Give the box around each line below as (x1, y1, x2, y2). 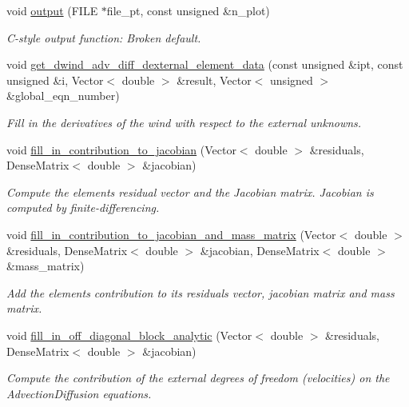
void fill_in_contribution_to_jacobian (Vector (6, 141, 236, 158)
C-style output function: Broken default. (6, 29, 201, 46)
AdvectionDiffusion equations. (6, 385, 152, 401)
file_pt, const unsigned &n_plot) (106, 2, 270, 18)
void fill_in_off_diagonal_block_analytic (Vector (6, 326, 252, 343)
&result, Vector (177, 71, 252, 88)
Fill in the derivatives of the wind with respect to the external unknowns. (6, 114, 362, 130)
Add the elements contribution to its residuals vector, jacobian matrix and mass (6, 284, 395, 301)
